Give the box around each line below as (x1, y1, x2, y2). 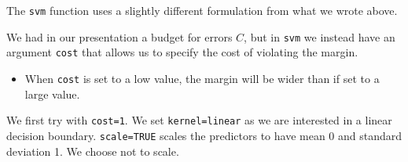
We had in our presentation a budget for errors (6, 28, 233, 45)
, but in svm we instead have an (244, 28, 395, 45)
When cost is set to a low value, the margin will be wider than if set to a (24, 70, 380, 86)
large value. (24, 85, 80, 102)
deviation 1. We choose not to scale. (6, 142, 179, 159)
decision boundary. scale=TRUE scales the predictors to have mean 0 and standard (6, 127, 402, 143)
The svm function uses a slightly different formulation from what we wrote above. (6, 2, 398, 18)
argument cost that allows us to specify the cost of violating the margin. (6, 44, 358, 60)
